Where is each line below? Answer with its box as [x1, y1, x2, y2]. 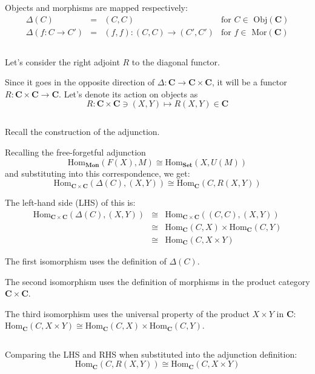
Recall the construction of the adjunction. [5, 125, 160, 138]
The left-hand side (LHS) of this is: [5, 196, 136, 209]
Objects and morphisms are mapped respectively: [5, 1, 188, 13]
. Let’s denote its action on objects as [59, 87, 198, 100]
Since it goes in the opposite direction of [5, 76, 155, 88]
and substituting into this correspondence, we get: [5, 166, 190, 179]
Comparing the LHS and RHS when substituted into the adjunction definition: [5, 347, 297, 360]
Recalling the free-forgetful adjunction [5, 146, 146, 159]
